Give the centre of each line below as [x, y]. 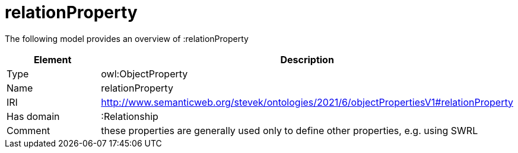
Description [307, 59]
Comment [28, 130]
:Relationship [130, 116]
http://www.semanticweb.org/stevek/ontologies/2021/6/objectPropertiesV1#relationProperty [307, 102]
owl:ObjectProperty [144, 74]
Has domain [33, 116]
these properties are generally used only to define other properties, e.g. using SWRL [290, 130]
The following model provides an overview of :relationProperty [127, 38]
